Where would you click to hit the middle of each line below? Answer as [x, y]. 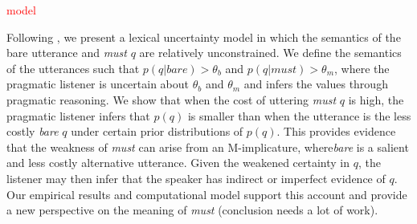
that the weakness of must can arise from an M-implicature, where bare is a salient [208, 147]
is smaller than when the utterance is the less [299, 115]
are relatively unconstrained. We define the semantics [270, 53]
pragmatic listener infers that [78, 115]
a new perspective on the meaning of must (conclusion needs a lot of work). [192, 210]
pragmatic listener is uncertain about [98, 84]
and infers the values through [316, 84]
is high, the [376, 99]
